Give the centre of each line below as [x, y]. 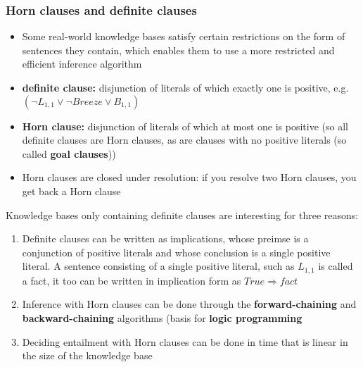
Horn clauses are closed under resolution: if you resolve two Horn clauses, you [189, 177]
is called [336, 266]
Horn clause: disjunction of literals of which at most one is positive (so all [185, 126]
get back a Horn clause [71, 191]
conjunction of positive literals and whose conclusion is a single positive [176, 252]
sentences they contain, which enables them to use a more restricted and [178, 50]
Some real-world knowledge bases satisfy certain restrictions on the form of [184, 36]
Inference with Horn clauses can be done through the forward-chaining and [189, 304]
